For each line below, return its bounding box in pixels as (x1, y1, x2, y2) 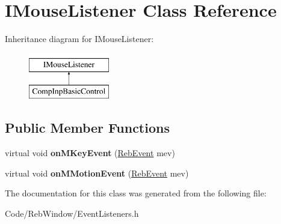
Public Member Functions (5, 118, 170, 137)
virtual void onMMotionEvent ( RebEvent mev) (5, 166, 189, 179)
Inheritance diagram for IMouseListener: (5, 32, 154, 45)
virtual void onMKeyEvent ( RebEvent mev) (5, 147, 175, 159)
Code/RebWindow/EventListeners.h (5, 207, 139, 219)
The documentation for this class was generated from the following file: (5, 187, 267, 199)
